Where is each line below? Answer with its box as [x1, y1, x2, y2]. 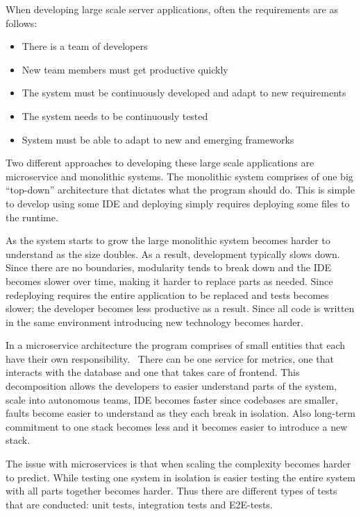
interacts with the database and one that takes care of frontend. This [6, 365, 300, 379]
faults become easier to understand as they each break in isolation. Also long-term [6, 406, 355, 420]
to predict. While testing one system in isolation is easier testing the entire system [6, 470, 355, 484]
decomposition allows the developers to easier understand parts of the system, [6, 379, 337, 393]
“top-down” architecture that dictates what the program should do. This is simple [6, 182, 355, 197]
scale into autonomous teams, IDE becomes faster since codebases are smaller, [6, 392, 338, 406]
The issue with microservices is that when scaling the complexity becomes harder [6, 456, 351, 471]
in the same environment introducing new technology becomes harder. [6, 314, 303, 329]
